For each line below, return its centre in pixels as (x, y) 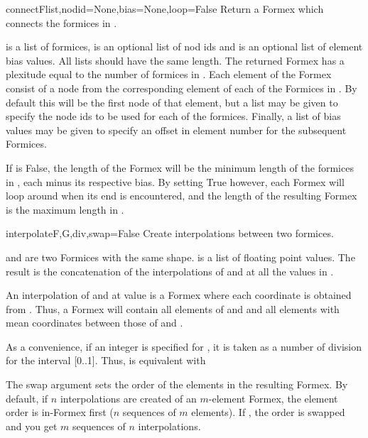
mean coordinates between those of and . (94, 323)
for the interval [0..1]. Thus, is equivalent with (106, 360)
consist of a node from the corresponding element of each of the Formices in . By (182, 88)
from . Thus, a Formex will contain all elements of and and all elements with (173, 308)
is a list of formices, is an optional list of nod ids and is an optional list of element (184, 46)
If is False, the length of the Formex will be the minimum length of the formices (180, 167)
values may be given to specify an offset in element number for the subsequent (176, 130)
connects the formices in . (61, 22)
